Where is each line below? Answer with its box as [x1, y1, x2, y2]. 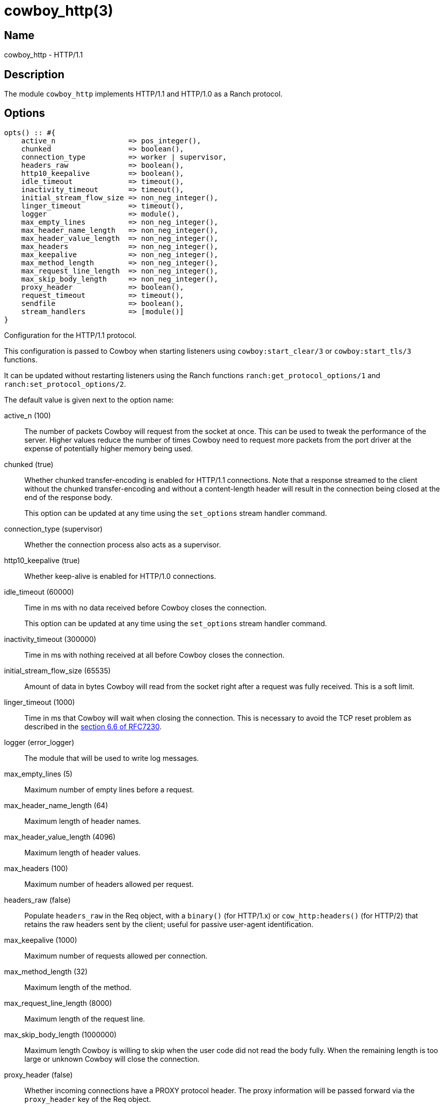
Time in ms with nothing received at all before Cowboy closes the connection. [24, 650, 285, 659]
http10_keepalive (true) [4, 556, 80, 565]
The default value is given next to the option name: [4, 395, 174, 404]
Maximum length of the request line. [24, 1014, 145, 1023]
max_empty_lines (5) [4, 769, 73, 778]
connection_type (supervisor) [4, 524, 103, 533]
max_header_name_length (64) [4, 801, 108, 810]
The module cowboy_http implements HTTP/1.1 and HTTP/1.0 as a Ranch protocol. [4, 89, 283, 99]
